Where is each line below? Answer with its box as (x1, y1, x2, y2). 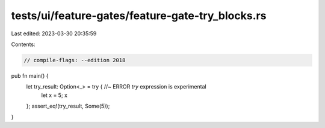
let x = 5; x (41, 92, 67, 99)
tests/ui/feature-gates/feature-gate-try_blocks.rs (11, 9, 267, 22)
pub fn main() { (11, 72, 49, 79)
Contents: (11, 41, 36, 48)
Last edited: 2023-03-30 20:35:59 (11, 30, 97, 37)
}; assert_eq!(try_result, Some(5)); (26, 102, 110, 110)
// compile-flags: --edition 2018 (23, 57, 126, 63)
